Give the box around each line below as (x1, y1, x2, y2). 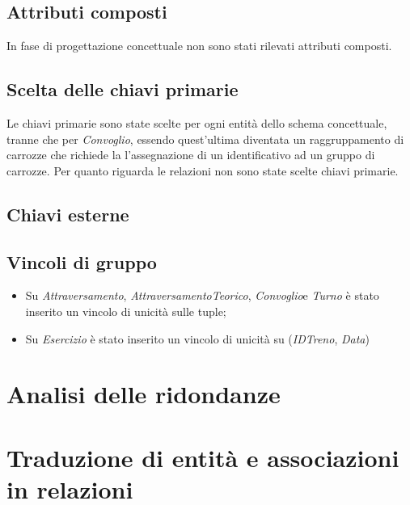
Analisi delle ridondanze (6, 377, 281, 410)
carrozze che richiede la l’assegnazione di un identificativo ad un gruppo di (6, 146, 375, 163)
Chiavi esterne (6, 201, 129, 226)
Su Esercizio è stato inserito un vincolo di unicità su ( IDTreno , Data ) (25, 330, 370, 347)
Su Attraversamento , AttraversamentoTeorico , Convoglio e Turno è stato (25, 287, 379, 304)
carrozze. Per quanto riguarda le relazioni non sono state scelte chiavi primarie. (6, 162, 399, 179)
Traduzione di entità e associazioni (6, 440, 399, 473)
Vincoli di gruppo (6, 249, 157, 274)
